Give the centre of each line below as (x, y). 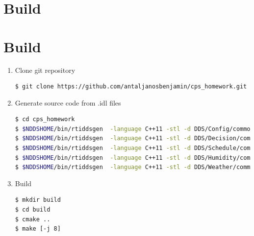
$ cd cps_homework (45, 119)
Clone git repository (45, 70)
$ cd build (33, 210)
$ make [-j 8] (38, 229)
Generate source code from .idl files (68, 102)
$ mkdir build (38, 200)
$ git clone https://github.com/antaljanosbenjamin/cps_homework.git (131, 87)
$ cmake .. (33, 219)
